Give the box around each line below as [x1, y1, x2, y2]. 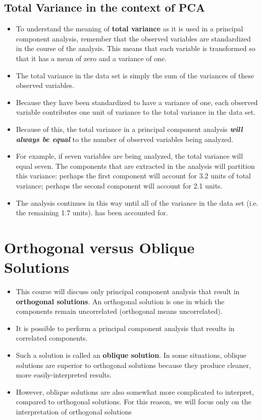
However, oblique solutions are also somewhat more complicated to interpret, [16, 386, 254, 397]
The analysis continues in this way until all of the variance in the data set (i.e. [16, 197, 258, 208]
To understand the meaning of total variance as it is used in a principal [16, 23, 243, 34]
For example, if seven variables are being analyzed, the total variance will [16, 151, 243, 161]
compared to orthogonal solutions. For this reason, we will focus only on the [16, 396, 251, 407]
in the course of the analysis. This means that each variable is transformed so [16, 43, 255, 54]
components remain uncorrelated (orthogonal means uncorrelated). [16, 306, 223, 316]
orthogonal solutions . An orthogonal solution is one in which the [16, 296, 225, 306]
